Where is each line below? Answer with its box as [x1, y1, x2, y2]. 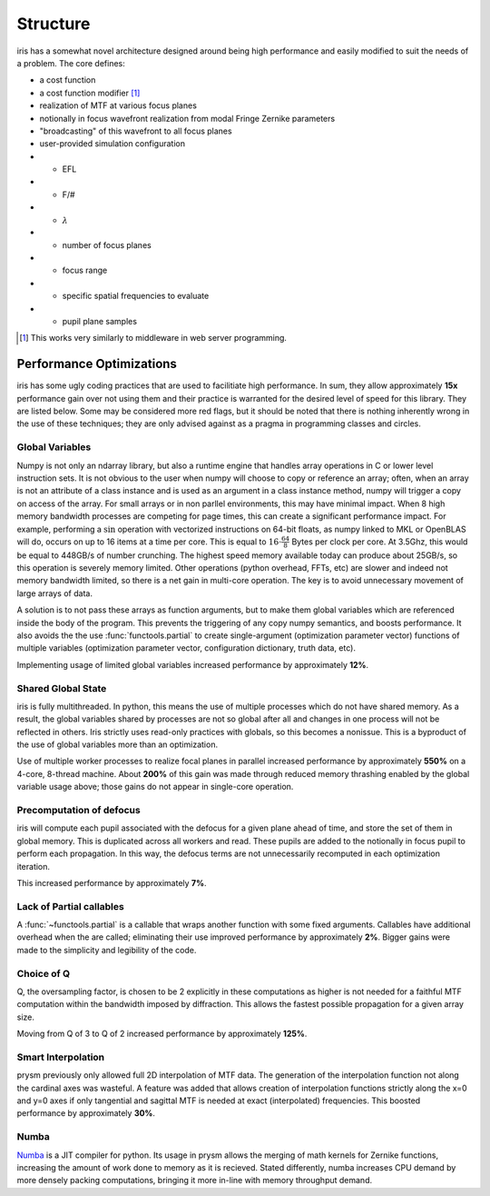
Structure [16, 14, 91, 34]
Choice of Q [16, 967, 71, 980]
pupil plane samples [62, 315, 138, 326]
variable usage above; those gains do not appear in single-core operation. [16, 782, 294, 792]
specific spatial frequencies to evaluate [62, 291, 210, 302]
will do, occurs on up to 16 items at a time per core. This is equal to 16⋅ [16, 536, 282, 547]
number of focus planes [62, 239, 152, 250]
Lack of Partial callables [16, 900, 124, 912]
